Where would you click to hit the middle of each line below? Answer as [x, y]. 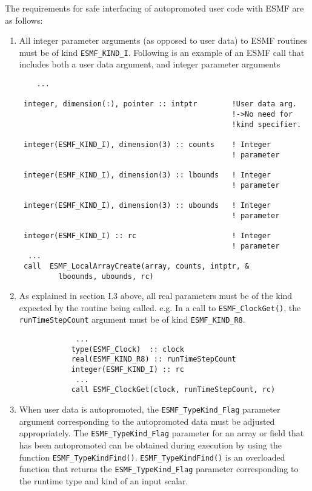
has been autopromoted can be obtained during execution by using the [150, 445]
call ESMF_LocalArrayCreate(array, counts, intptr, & [136, 266]
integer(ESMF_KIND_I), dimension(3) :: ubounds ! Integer [147, 205]
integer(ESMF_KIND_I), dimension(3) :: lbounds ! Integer [147, 175]
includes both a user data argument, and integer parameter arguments [150, 64]
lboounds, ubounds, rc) [106, 276]
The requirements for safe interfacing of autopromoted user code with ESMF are [154, 8]
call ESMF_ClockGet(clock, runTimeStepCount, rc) [173, 390]
